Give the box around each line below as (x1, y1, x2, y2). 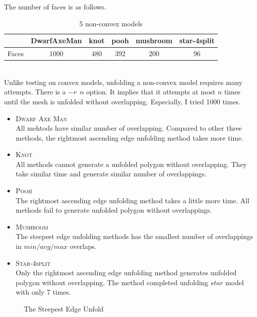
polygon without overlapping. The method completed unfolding (15, 277, 208, 287)
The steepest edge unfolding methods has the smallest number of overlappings (15, 231, 253, 241)
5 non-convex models (79, 18, 143, 28)
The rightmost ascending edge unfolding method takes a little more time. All (15, 195, 250, 205)
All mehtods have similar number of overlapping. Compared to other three (15, 123, 242, 133)
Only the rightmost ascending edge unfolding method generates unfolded (15, 267, 237, 278)
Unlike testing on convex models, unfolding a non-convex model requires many (4, 77, 243, 87)
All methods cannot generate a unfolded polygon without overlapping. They (15, 158, 247, 169)
